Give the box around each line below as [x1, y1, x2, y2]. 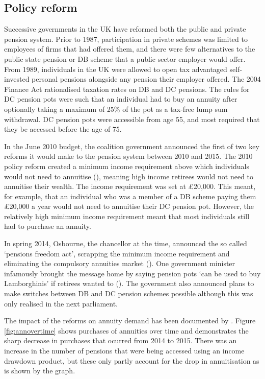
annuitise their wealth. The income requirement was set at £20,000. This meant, [4, 181, 256, 192]
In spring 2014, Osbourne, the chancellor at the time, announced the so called [4, 238, 247, 249]
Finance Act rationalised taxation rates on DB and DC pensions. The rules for [4, 83, 250, 94]
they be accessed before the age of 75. [4, 124, 122, 134]
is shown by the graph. [4, 365, 75, 376]
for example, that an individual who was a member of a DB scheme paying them [4, 191, 256, 201]
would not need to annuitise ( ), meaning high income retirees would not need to [4, 171, 254, 181]
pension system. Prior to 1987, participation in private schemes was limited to [4, 33, 248, 44]
